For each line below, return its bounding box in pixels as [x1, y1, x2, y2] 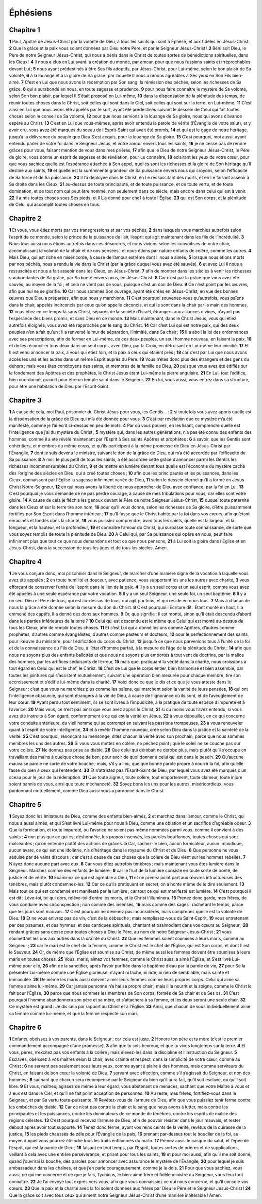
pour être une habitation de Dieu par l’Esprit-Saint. [9, 384, 110, 390]
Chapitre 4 [9, 558, 42, 566]
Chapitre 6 [9, 1023, 42, 1032]
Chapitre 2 [9, 214, 42, 223]
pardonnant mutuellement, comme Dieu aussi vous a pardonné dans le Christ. [9, 788, 165, 794]
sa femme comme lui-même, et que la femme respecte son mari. [9, 1010, 138, 1016]
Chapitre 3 [9, 396, 42, 405]
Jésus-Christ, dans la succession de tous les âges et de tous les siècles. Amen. [9, 545, 168, 551]
